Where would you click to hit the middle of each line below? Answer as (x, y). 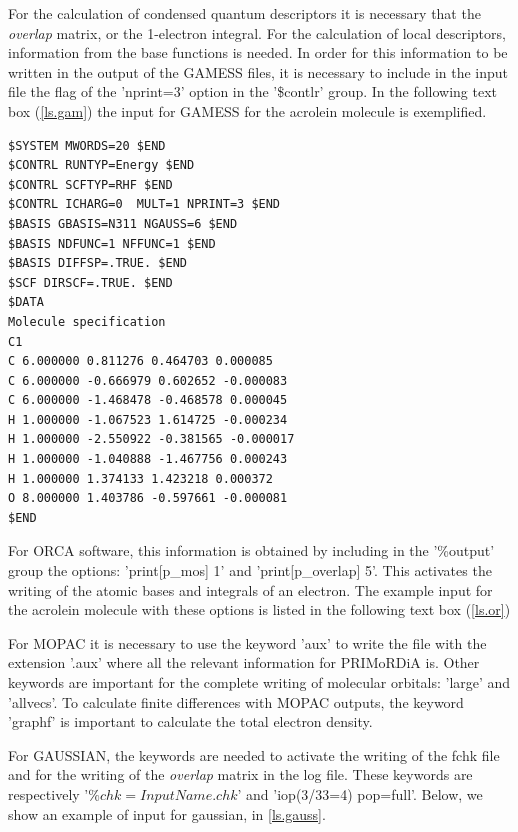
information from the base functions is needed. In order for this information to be (258, 52)
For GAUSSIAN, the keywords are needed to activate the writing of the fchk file (254, 754)
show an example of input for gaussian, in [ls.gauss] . (167, 813)
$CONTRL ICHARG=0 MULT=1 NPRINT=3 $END (144, 204)
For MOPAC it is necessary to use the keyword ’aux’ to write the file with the (247, 642)
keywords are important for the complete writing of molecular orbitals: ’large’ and (259, 682)
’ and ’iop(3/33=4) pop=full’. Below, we (360, 793)
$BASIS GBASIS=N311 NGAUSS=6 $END (123, 223)
